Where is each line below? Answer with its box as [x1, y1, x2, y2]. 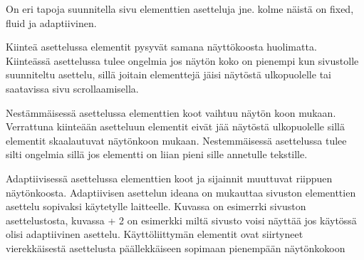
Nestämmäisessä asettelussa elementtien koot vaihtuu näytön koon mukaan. [6, 105, 336, 120]
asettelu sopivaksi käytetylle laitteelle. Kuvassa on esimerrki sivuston [6, 199, 306, 214]
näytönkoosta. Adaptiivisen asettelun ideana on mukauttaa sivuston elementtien [6, 184, 356, 199]
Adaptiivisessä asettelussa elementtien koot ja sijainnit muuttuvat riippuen [6, 170, 333, 185]
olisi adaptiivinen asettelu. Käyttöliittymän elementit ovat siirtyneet [6, 227, 303, 241]
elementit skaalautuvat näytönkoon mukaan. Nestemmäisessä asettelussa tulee [6, 132, 347, 147]
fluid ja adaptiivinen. [6, 15, 97, 30]
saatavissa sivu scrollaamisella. [6, 80, 139, 95]
